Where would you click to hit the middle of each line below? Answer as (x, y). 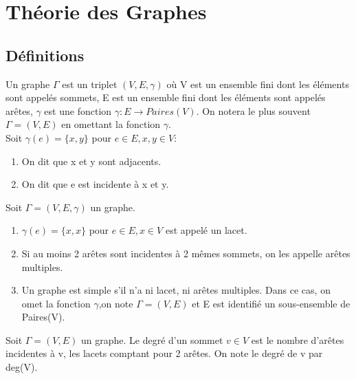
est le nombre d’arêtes (298, 339)
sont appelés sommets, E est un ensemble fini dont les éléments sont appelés (166, 97)
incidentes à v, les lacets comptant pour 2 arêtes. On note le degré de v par (164, 353)
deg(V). (22, 367)
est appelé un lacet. (206, 230)
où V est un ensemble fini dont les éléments (258, 84)
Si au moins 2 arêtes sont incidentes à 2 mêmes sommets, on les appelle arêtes (186, 253)
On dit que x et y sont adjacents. (91, 161)
